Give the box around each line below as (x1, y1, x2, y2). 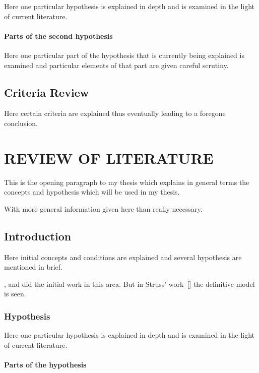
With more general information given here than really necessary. (4, 203, 203, 214)
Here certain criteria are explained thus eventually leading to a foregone (4, 108, 226, 118)
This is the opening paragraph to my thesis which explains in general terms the (4, 176, 249, 187)
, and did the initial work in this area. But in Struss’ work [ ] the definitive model (4, 278, 255, 289)
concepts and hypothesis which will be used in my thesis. (4, 186, 180, 197)
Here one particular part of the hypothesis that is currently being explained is (4, 49, 244, 60)
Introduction (4, 228, 72, 243)
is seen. (4, 288, 26, 299)
